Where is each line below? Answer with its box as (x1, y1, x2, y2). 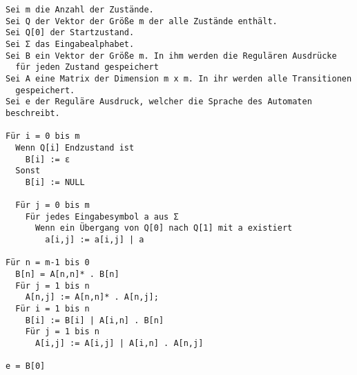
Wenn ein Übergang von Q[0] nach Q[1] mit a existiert (35, 223, 293, 233)
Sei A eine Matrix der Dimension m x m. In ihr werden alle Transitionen (6, 73, 352, 84)
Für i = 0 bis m (6, 131, 80, 142)
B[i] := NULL (25, 177, 85, 187)
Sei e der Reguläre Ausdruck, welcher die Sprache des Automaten (6, 97, 312, 107)
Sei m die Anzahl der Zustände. (6, 5, 154, 15)
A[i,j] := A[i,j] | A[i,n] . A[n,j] (35, 338, 204, 349)
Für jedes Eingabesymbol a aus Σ (25, 211, 179, 222)
